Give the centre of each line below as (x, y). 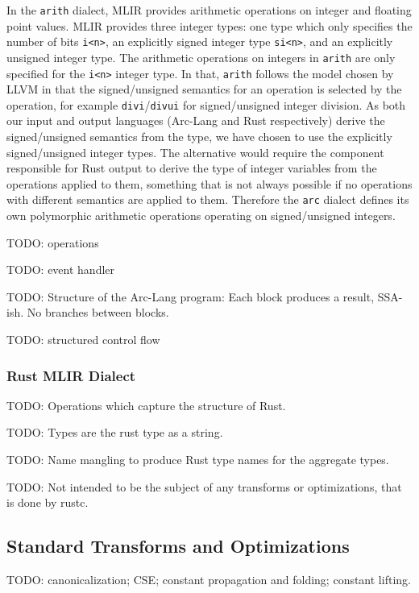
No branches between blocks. (98, 312)
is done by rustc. (48, 502)
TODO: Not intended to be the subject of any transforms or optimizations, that (204, 486)
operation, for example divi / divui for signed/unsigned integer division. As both (206, 104)
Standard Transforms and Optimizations (178, 546)
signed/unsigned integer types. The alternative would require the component (195, 152)
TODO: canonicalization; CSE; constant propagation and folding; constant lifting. (209, 580)
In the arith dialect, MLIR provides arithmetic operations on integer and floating (209, 10)
